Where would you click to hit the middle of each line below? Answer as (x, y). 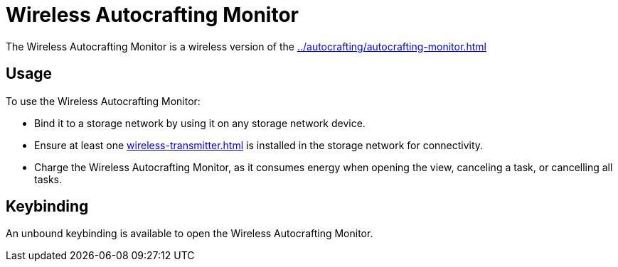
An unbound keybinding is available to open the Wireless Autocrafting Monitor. (190, 234)
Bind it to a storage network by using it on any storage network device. (200, 123)
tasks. (48, 179)
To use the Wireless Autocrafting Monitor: (103, 101)
